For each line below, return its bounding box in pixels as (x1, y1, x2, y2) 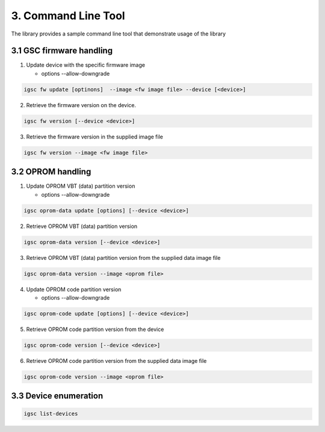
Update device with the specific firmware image (26, 61, 146, 69)
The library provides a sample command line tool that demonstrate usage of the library (11, 30, 226, 37)
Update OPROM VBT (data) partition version (26, 182, 135, 190)
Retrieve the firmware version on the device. (26, 101, 137, 108)
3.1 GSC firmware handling (11, 46, 113, 56)
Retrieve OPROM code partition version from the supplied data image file (26, 357, 207, 364)
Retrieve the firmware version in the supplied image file (26, 133, 164, 140)
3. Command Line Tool (11, 9, 126, 22)
